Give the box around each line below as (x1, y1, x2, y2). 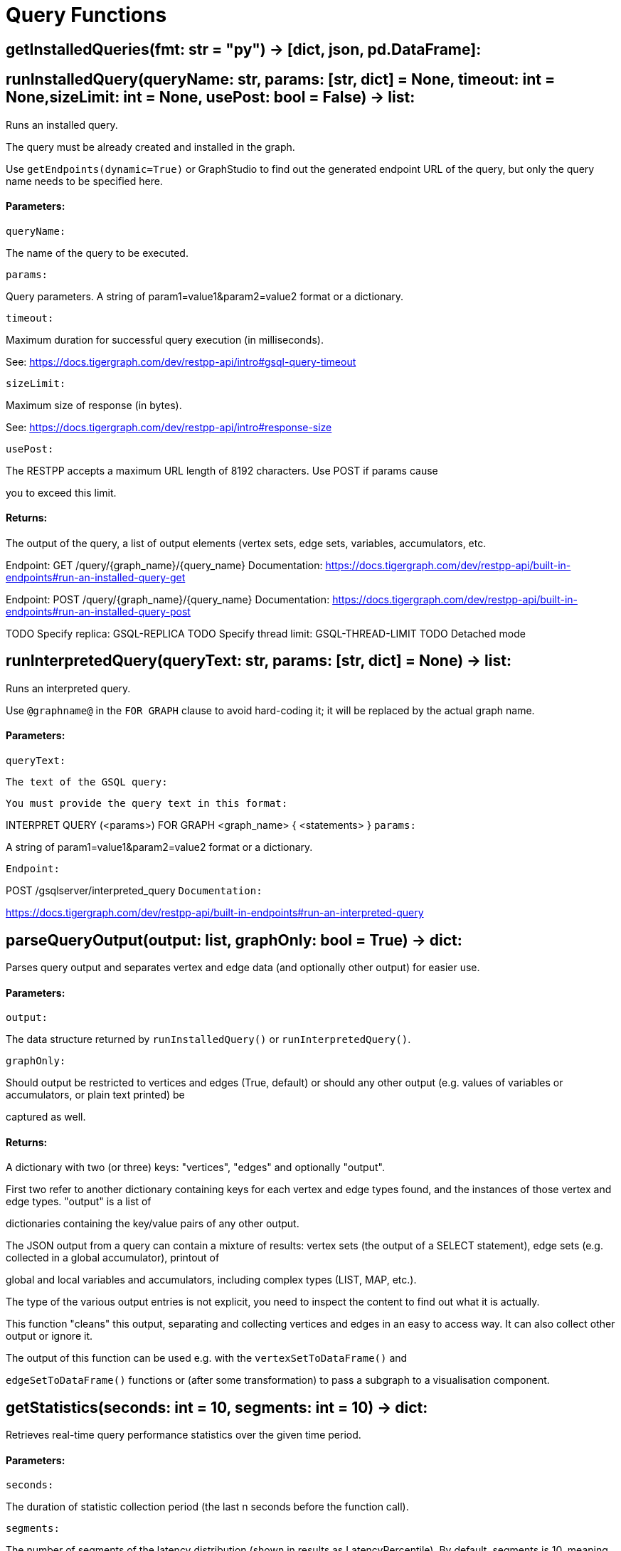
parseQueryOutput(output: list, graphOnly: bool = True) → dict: (6, 931, 462, 949)
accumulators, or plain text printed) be (6, 1089, 185, 1101)
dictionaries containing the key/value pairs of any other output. (6, 1217, 299, 1230)
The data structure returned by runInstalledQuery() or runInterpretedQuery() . (6, 1033, 411, 1046)
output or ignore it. (6, 1330, 93, 1343)
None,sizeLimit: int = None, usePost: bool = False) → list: (6, 88, 415, 107)
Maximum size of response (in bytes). (6, 398, 182, 411)
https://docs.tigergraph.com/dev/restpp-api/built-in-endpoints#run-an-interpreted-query (6, 906, 424, 919)
